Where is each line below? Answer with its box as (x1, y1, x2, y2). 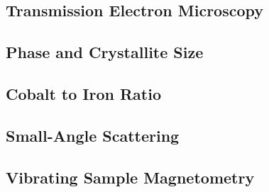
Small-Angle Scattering (6, 124, 180, 146)
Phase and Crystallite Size (6, 41, 204, 63)
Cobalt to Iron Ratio (6, 82, 161, 104)
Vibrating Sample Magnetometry (6, 166, 255, 188)
